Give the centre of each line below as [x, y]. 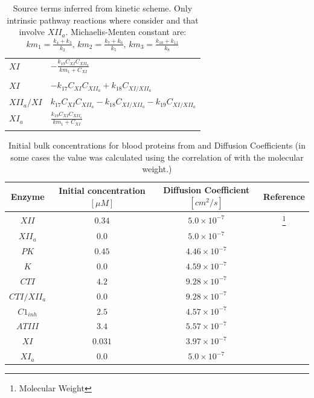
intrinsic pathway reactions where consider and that [103, 20]
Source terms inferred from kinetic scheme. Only [103, 8]
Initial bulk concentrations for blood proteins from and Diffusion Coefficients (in [157, 145]
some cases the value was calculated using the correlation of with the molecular [157, 157]
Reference [284, 197]
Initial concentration [102, 191]
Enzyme [27, 197]
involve [32, 32]
